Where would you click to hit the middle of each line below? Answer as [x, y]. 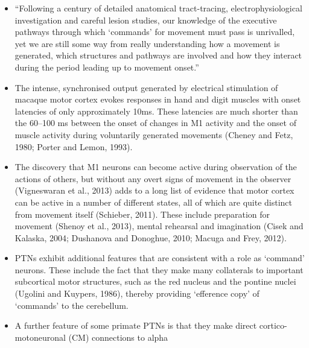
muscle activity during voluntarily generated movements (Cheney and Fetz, [154, 134]
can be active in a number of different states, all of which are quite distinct [154, 202]
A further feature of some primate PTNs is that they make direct [136, 325]
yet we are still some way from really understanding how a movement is [147, 43]
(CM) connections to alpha [118, 337]
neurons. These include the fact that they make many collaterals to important [159, 269]
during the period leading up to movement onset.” [107, 67]
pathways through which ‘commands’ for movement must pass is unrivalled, [155, 32]
